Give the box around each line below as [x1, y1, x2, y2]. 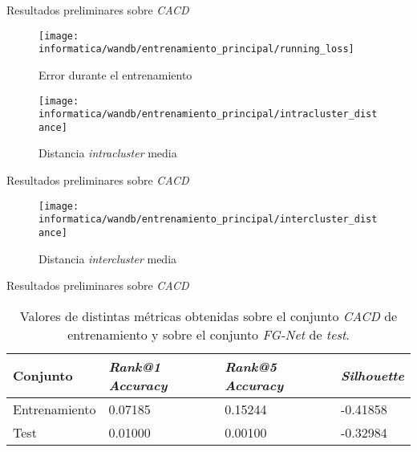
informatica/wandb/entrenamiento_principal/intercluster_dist [38, 214, 378, 226]
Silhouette [340, 366, 404, 385]
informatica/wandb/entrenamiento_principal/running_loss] [38, 43, 354, 55]
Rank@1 [108, 356, 161, 376]
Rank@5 [225, 356, 277, 376]
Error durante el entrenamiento [38, 66, 192, 83]
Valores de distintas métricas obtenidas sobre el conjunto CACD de [19, 306, 398, 325]
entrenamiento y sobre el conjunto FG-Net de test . [67, 324, 350, 344]
